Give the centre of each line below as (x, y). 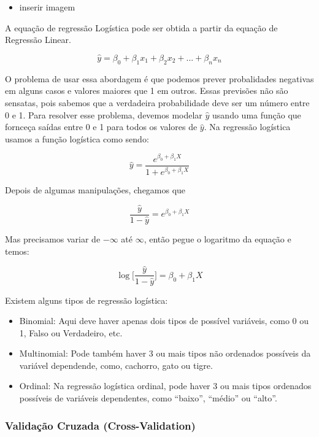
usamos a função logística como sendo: (77, 138)
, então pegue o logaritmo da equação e (217, 239)
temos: (17, 251)
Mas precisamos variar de (53, 239)
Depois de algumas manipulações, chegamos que (95, 190)
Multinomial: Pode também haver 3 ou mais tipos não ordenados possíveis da (165, 353)
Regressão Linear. (38, 40)
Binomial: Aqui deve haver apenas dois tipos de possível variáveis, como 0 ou (164, 321)
